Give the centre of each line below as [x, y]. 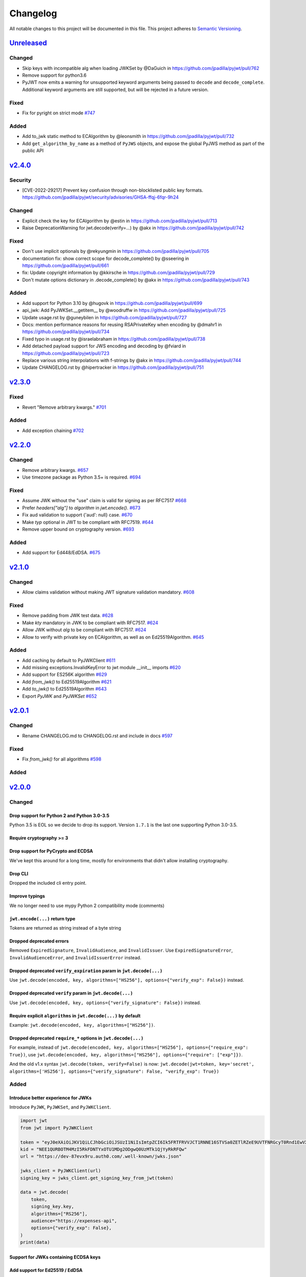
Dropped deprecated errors [39, 941]
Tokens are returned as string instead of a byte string [65, 928]
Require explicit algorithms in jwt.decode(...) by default [75, 1015]
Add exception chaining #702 [53, 430]
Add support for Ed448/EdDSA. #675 [61, 553]
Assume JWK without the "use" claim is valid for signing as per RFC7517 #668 [104, 501]
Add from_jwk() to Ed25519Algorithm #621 [67, 681]
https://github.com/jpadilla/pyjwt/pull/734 [66, 332]
